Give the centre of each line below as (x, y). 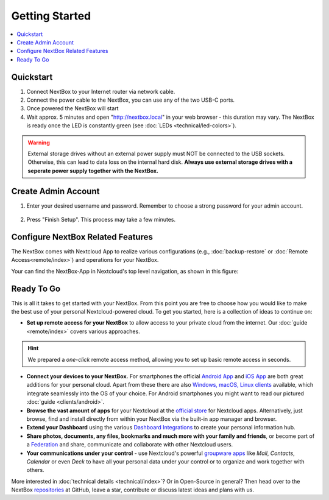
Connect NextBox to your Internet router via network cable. (101, 91)
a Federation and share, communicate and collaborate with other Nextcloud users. (130, 445)
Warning (39, 143)
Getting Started (51, 16)
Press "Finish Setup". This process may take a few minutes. (101, 220)
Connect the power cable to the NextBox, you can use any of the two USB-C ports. (130, 100)
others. (36, 470)
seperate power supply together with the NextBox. (93, 171)
